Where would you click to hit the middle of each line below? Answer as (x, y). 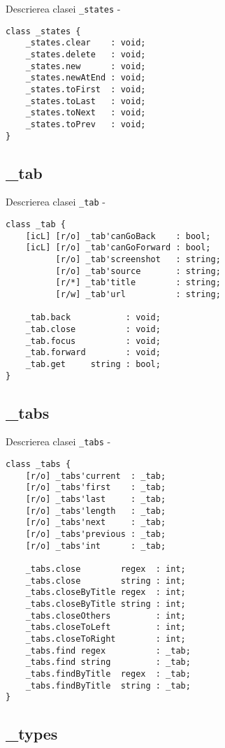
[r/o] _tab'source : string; (138, 271)
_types (32, 734)
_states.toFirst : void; (86, 89)
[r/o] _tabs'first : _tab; (96, 488)
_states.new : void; (86, 66)
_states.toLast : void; (86, 101)
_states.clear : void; (86, 43)
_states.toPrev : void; (86, 124)
